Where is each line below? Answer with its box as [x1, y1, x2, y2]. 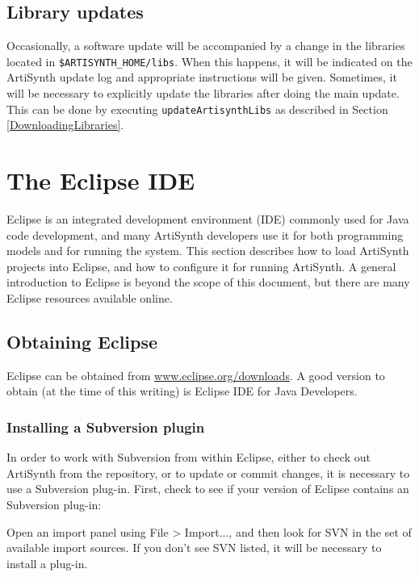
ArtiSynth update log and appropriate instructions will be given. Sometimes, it [6, 69, 397, 86]
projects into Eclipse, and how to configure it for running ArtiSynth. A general [6, 257, 396, 274]
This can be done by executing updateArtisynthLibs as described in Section [6, 100, 388, 117]
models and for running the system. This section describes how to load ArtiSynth [6, 242, 409, 259]
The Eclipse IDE [6, 164, 195, 197]
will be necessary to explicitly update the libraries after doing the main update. [6, 85, 400, 102]
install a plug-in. [6, 554, 88, 571]
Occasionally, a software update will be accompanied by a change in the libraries [6, 37, 405, 54]
